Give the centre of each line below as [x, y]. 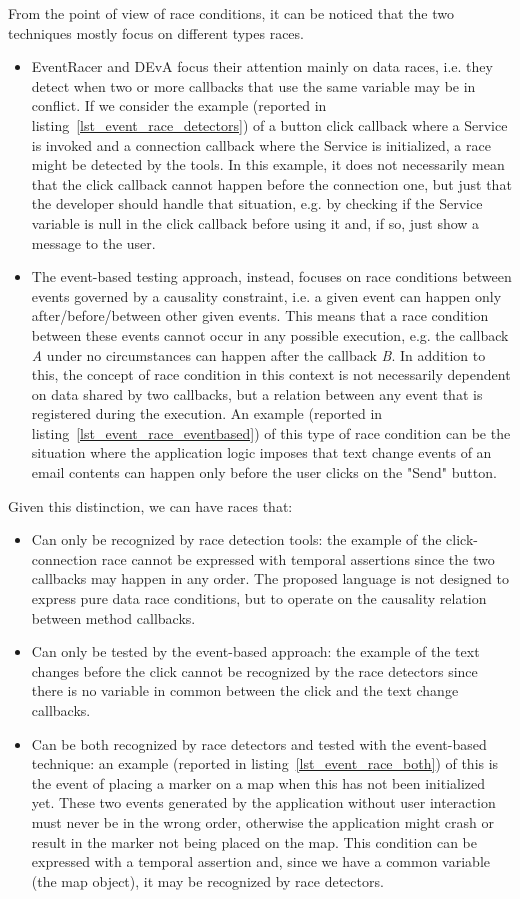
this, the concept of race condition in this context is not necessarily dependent [271, 374]
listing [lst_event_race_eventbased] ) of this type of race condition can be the [271, 432]
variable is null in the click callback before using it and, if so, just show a [255, 222]
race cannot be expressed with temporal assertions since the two [298, 558]
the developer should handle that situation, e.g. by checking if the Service [257, 203]
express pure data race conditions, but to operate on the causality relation [259, 598]
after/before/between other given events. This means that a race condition [260, 315]
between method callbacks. [113, 617]
